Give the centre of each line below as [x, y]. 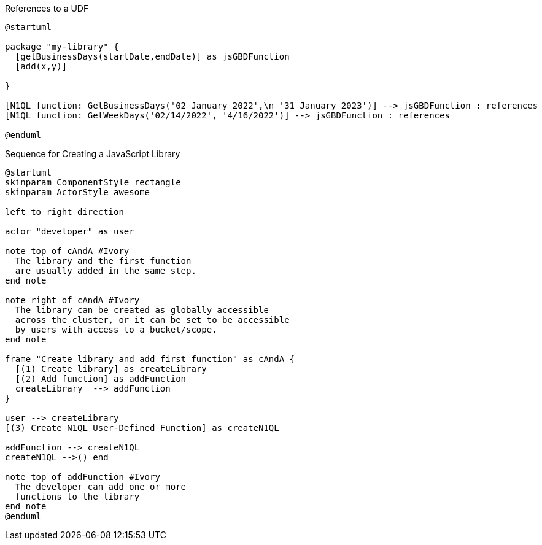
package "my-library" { [62, 47]
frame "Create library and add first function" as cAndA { [150, 359]
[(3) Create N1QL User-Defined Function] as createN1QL [142, 428]
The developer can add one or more [101, 487]
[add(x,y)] [41, 66]
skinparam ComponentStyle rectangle [93, 182]
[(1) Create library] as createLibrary [111, 369]
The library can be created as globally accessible [142, 310]
